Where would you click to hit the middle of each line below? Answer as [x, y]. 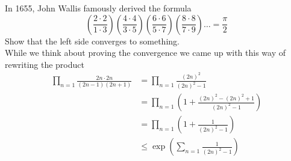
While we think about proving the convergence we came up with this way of [145, 53]
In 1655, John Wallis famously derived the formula [98, 8]
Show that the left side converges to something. [92, 41]
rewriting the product [45, 64]
